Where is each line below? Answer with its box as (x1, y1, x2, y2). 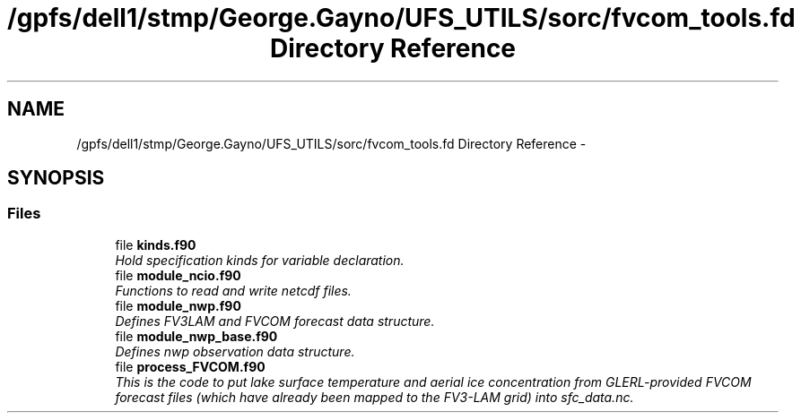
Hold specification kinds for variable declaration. (115, 252, 405, 268)
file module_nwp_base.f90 (115, 328, 278, 344)
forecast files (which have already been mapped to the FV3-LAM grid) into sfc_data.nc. (115, 389, 634, 405)
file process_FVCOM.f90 (115, 358, 266, 374)
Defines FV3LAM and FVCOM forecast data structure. (115, 313, 435, 329)
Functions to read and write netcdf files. (115, 282, 352, 298)
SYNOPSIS (7, 167, 105, 190)
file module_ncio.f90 (115, 267, 241, 283)
